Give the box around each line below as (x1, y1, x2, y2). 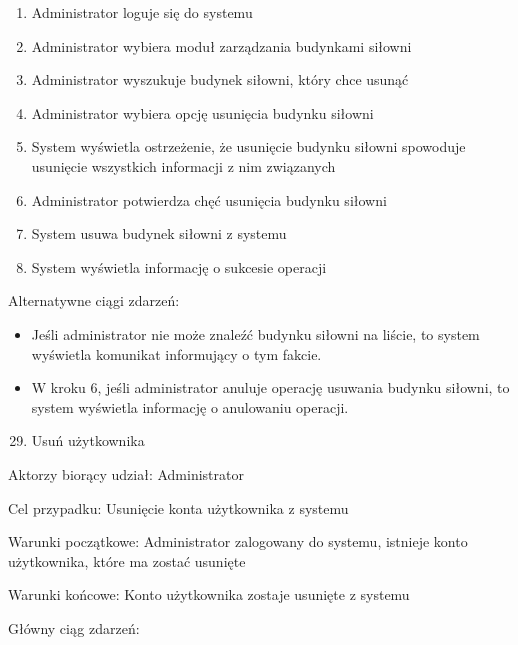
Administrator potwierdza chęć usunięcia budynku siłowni (31, 189, 387, 210)
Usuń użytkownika (31, 430, 145, 451)
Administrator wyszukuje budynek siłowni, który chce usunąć (31, 69, 409, 90)
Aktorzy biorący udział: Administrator (8, 463, 244, 484)
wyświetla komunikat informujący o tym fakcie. (31, 343, 322, 364)
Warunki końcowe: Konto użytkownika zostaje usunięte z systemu (8, 584, 410, 605)
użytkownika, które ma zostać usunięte (8, 550, 246, 571)
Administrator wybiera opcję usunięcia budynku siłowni (31, 102, 374, 123)
